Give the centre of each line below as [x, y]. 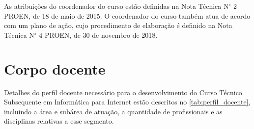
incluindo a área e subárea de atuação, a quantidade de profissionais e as [113, 111]
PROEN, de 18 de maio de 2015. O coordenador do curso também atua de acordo [127, 15]
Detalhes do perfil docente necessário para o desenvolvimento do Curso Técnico [123, 92]
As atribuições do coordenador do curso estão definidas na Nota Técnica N [116, 6]
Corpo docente [55, 68]
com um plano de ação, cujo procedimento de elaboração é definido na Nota [118, 25]
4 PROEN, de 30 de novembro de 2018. [98, 35]
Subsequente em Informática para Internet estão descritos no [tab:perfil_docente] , [127, 102]
